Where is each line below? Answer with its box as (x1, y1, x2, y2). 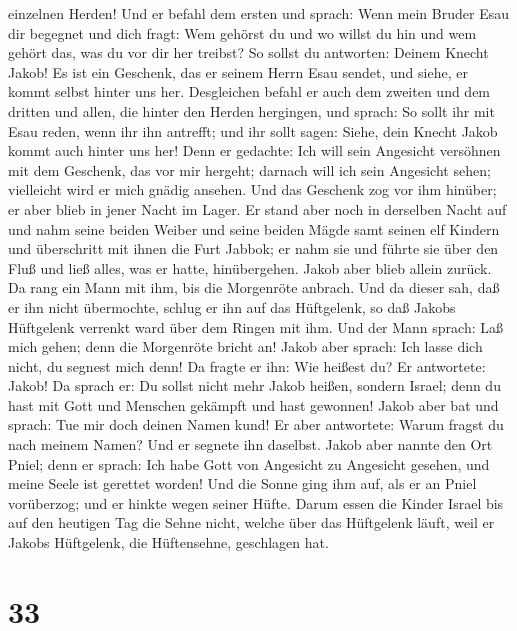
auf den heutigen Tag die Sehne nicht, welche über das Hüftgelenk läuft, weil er (8, 512, 495, 533)
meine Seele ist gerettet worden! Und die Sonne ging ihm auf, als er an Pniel (8, 473, 477, 494)
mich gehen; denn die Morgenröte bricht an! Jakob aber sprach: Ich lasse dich (8, 336, 483, 357)
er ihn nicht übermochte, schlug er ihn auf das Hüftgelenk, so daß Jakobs (8, 296, 456, 317)
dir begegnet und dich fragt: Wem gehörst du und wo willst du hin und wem (8, 22, 477, 43)
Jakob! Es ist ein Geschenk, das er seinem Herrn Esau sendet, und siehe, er (8, 61, 468, 82)
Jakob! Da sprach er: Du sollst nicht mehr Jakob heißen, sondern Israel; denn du (8, 375, 501, 396)
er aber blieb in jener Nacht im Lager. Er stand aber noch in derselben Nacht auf (8, 198, 507, 219)
